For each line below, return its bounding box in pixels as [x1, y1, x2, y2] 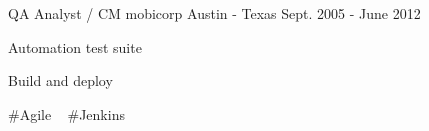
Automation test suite [8, 36, 142, 57]
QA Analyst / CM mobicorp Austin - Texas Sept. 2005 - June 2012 [8, 3, 421, 23]
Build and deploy [8, 70, 113, 91]
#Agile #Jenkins [8, 103, 125, 124]
